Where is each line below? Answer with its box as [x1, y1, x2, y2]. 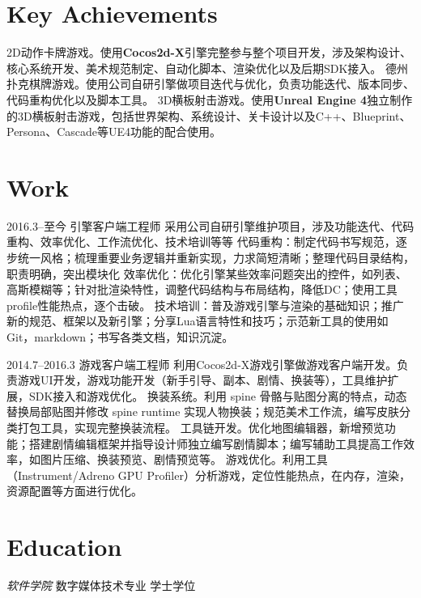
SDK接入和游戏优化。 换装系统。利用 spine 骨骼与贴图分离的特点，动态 [28, 387, 407, 404]
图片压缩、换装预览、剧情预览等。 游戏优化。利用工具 [40, 451, 328, 468]
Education [6, 530, 122, 563]
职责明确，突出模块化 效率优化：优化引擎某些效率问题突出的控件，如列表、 [6, 265, 407, 282]
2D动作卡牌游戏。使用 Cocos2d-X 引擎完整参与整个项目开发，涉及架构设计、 [6, 44, 411, 61]
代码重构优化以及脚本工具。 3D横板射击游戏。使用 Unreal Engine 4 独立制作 [6, 91, 413, 108]
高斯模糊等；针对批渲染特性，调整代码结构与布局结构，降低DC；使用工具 [6, 281, 398, 298]
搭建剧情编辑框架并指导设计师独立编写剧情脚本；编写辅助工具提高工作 [28, 435, 403, 452]
